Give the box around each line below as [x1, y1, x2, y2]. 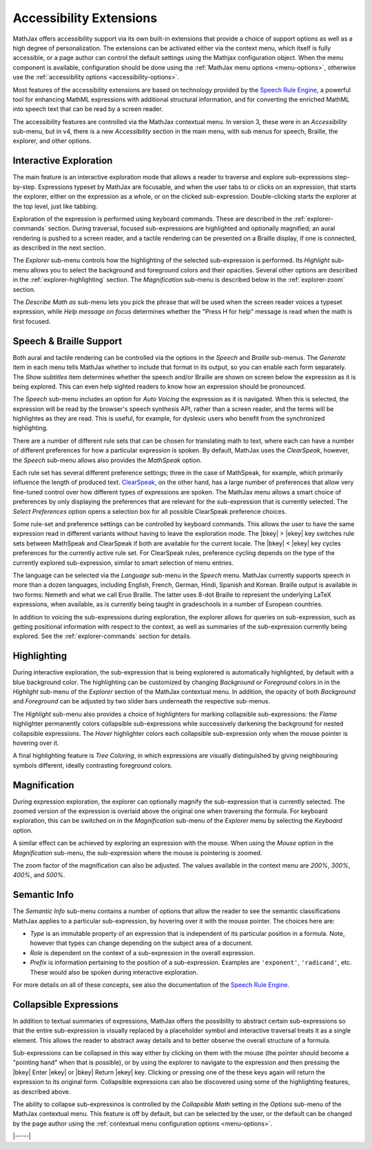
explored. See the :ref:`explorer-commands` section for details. [12, 632, 192, 641]
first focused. [12, 317, 51, 326]
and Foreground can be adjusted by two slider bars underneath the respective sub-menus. [12, 697, 271, 706]
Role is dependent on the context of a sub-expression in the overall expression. [30, 948, 255, 957]
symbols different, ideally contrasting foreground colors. [12, 761, 173, 769]
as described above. [12, 1087, 71, 1096]
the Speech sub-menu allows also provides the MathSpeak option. [12, 456, 203, 464]
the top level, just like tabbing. [12, 202, 98, 210]
